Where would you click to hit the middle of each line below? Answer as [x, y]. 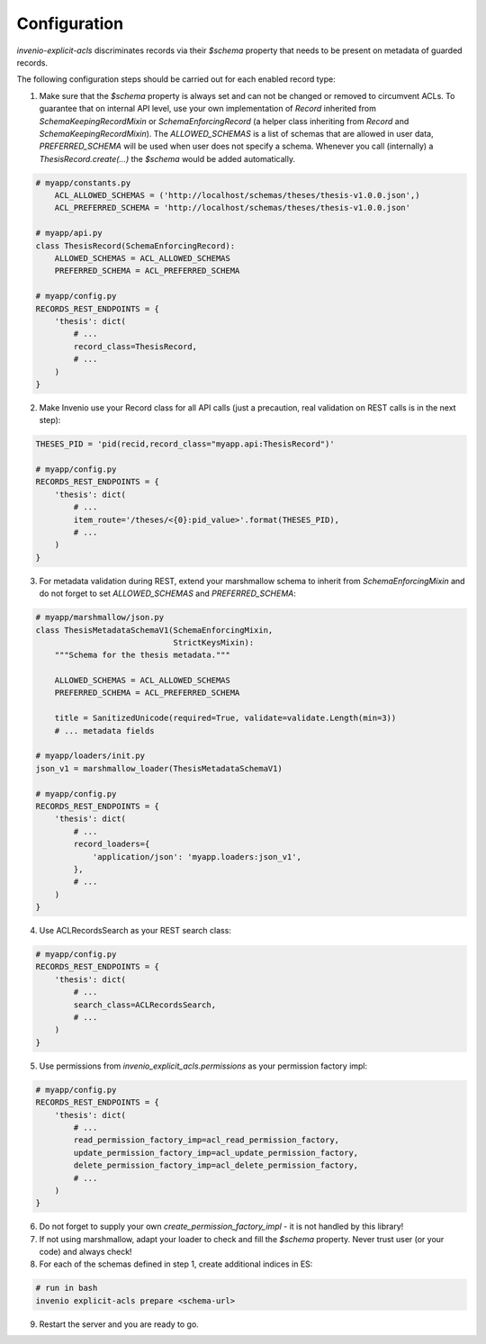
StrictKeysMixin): [214, 642]
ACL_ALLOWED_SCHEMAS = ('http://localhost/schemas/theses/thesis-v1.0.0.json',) [237, 195]
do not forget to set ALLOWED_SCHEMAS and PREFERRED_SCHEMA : [168, 593]
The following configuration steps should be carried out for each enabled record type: [176, 79]
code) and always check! [85, 1252]
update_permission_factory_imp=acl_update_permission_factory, [216, 1153]
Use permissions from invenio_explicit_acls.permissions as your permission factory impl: [203, 1066]
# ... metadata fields [104, 731]
